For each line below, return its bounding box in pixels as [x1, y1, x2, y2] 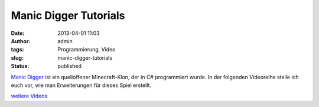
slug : [11, 54, 24, 61]
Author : [11, 37, 31, 44]
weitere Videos [11, 92, 48, 100]
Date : [11, 30, 25, 37]
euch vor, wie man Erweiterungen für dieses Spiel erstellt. [11, 82, 152, 89]
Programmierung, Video [57, 46, 116, 53]
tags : [11, 46, 24, 53]
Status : [11, 63, 30, 70]
